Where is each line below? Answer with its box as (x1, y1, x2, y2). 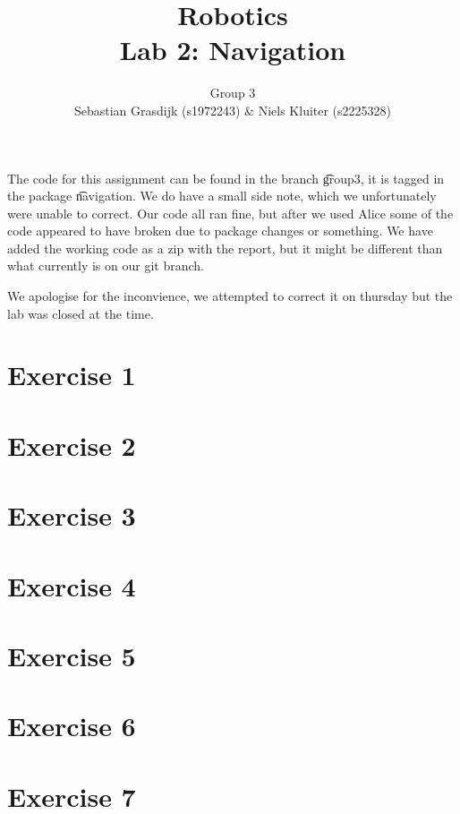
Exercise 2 (7, 426, 136, 463)
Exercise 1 (7, 356, 136, 393)
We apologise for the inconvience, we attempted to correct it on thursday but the (7, 287, 453, 305)
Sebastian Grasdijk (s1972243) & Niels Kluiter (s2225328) (73, 100, 392, 119)
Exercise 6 (7, 707, 136, 744)
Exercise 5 (7, 637, 136, 673)
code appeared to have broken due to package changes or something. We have (7, 221, 433, 240)
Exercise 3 (7, 497, 136, 534)
